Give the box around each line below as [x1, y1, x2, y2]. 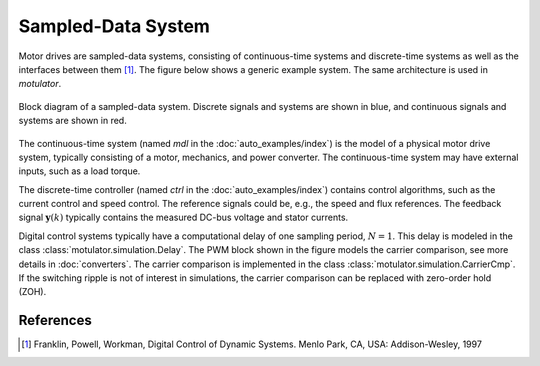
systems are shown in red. [18, 115, 127, 127]
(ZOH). [18, 286, 47, 298]
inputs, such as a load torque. [18, 165, 141, 177]
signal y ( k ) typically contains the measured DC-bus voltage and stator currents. [18, 211, 349, 224]
